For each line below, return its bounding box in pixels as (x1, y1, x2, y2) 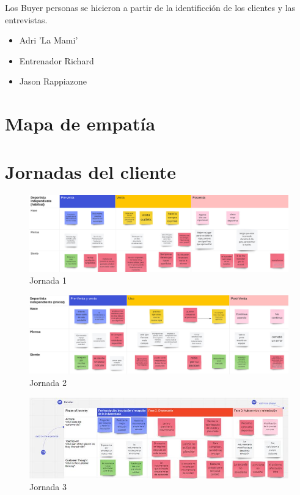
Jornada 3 (29, 480, 67, 493)
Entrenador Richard (19, 54, 94, 67)
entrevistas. (5, 13, 48, 26)
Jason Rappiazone (19, 75, 87, 88)
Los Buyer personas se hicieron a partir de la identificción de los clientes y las (5, 1, 296, 13)
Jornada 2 (29, 376, 67, 389)
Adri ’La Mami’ (19, 34, 78, 47)
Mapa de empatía (5, 111, 156, 136)
